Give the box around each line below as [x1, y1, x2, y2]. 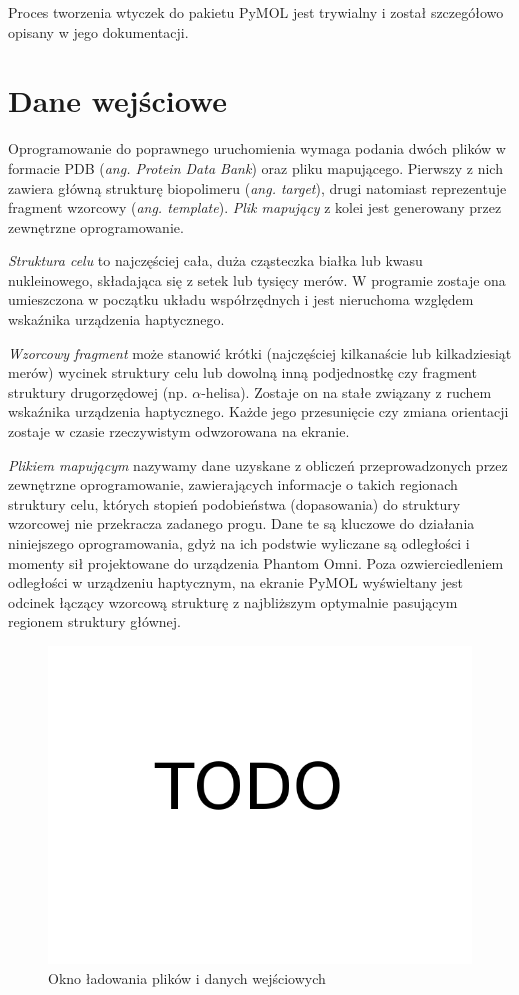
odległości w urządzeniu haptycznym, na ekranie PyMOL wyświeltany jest [8, 572, 463, 593]
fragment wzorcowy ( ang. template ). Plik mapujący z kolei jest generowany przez [8, 197, 502, 218]
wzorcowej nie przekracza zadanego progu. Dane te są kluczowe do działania [8, 513, 475, 534]
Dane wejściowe [8, 80, 227, 121]
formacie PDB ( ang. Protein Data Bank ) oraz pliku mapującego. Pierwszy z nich [8, 157, 503, 178]
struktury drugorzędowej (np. [8, 381, 188, 402]
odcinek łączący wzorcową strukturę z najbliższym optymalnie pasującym [8, 591, 458, 612]
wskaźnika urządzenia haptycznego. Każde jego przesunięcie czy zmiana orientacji [8, 401, 509, 422]
